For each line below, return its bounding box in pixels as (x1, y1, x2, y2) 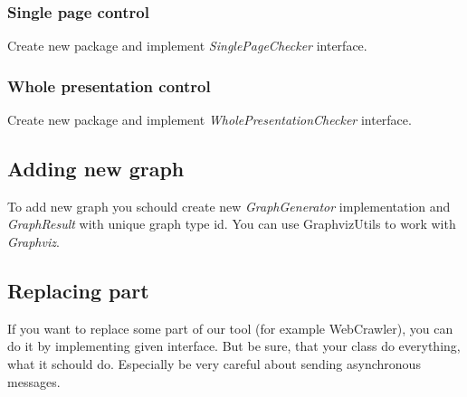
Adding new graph (7, 155, 185, 183)
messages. (7, 372, 61, 391)
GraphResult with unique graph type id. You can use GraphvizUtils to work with (7, 214, 456, 233)
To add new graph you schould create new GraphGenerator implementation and (7, 196, 451, 215)
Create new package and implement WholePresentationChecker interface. (7, 110, 412, 129)
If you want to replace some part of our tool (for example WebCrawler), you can (7, 318, 453, 337)
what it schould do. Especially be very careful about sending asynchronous (7, 354, 421, 373)
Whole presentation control (7, 74, 211, 97)
